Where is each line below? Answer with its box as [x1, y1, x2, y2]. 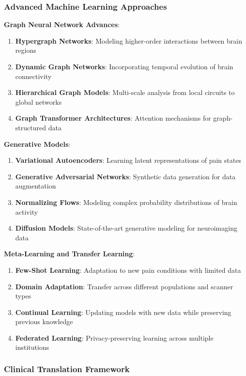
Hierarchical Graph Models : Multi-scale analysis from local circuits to [15, 87, 235, 97]
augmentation [15, 181, 56, 191]
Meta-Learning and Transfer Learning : [4, 249, 135, 259]
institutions [15, 342, 49, 352]
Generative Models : [4, 139, 71, 149]
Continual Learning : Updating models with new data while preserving [15, 307, 231, 317]
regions [15, 45, 36, 55]
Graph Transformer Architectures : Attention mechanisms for [15, 113, 211, 123]
